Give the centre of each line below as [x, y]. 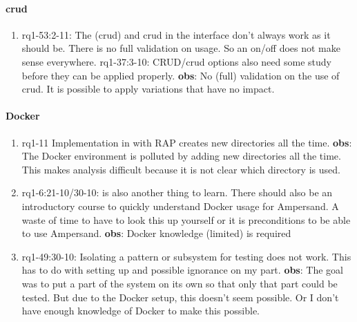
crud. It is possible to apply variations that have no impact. [148, 89]
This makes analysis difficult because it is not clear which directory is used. [181, 169]
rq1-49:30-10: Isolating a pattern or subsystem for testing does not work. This [186, 256]
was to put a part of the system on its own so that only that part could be [180, 283]
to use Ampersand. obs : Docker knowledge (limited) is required [156, 233]
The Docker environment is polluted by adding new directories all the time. [181, 156]
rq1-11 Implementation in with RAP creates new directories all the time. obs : [187, 142]
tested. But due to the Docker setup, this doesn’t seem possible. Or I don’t [180, 297]
